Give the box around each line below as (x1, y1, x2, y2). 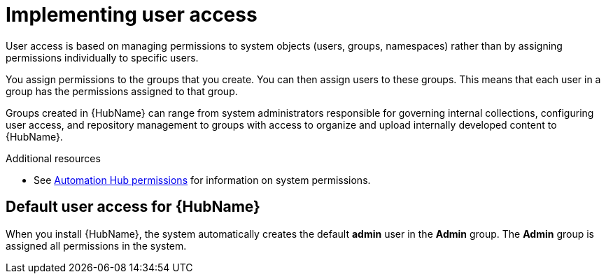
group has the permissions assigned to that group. (6, 85, 238, 97)
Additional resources (6, 152, 101, 164)
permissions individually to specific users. (6, 51, 199, 64)
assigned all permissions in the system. (6, 239, 187, 252)
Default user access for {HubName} (6, 198, 260, 216)
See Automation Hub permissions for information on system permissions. (34, 173, 371, 186)
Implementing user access (6, 3, 258, 27)
